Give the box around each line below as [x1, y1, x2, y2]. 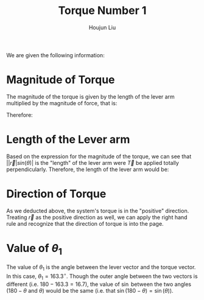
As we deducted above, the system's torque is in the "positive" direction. [6, 207, 189, 214]
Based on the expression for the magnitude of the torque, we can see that [6, 153, 192, 160]
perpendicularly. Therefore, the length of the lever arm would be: [6, 166, 169, 173]
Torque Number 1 [58, 4, 147, 18]
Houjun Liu [88, 24, 116, 31]
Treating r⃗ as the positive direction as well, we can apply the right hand [6, 214, 188, 221]
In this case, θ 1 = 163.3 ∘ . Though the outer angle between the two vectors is [6, 271, 198, 281]
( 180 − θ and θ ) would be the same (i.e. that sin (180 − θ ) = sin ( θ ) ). [6, 287, 174, 294]
